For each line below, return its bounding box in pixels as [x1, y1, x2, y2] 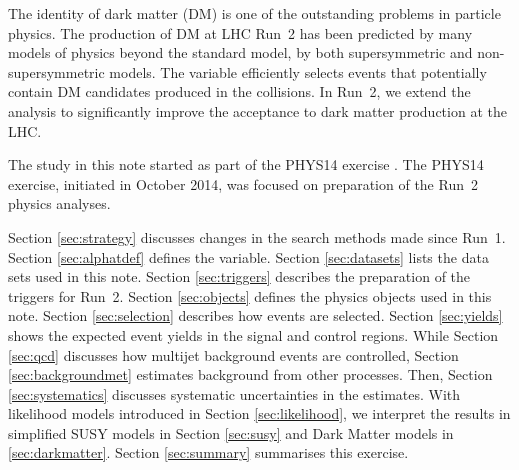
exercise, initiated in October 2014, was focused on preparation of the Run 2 [8, 173, 478, 194]
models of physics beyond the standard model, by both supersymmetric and [8, 42, 473, 63]
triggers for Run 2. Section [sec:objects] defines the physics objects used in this [8, 285, 492, 306]
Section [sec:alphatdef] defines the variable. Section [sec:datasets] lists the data [8, 246, 489, 267]
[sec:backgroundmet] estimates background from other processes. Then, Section [8, 364, 493, 385]
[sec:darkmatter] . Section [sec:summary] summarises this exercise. [8, 442, 409, 463]
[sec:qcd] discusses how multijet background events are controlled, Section [8, 344, 459, 365]
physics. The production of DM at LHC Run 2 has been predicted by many [8, 22, 473, 43]
